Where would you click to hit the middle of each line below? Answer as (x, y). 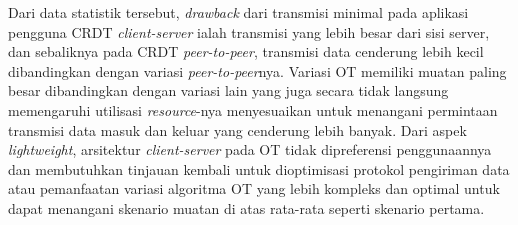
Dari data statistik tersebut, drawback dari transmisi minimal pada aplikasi (238, 12)
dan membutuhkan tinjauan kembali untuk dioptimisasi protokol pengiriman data (259, 168)
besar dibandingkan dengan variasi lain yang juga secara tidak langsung (228, 90)
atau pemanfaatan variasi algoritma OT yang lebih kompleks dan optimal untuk (254, 188)
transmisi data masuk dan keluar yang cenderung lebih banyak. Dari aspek (237, 129)
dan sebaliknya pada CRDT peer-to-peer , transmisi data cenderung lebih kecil (246, 51)
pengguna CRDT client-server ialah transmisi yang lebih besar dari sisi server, (249, 31)
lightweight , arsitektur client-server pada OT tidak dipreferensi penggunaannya (250, 149)
